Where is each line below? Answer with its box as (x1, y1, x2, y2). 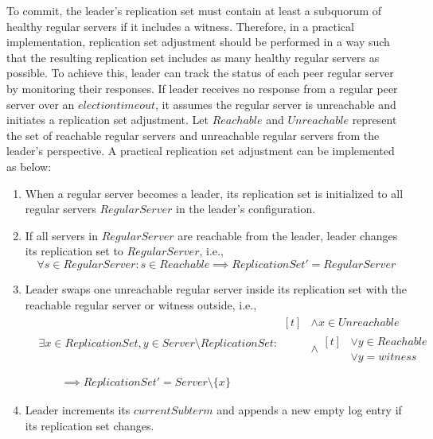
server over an (6, 95, 75, 112)
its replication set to (25, 243, 123, 259)
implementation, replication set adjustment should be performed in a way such (6, 33, 390, 50)
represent (352, 111, 397, 128)
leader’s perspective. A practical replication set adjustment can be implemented (6, 142, 395, 159)
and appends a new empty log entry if (216, 402, 402, 418)
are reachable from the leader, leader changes (177, 227, 398, 243)
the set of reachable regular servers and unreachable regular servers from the (6, 126, 380, 143)
